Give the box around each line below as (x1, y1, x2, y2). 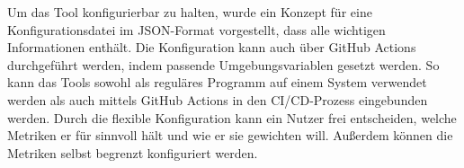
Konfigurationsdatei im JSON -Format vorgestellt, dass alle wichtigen (7, 20, 386, 39)
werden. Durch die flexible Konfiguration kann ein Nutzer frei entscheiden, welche (7, 108, 457, 127)
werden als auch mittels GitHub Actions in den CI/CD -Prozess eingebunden (7, 90, 428, 109)
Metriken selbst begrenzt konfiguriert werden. (7, 143, 258, 162)
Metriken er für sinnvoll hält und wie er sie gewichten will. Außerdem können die (7, 126, 453, 145)
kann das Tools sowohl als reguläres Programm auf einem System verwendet (7, 73, 427, 92)
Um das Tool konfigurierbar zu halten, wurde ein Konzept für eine (7, 3, 372, 21)
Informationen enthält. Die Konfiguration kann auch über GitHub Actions (7, 38, 416, 57)
